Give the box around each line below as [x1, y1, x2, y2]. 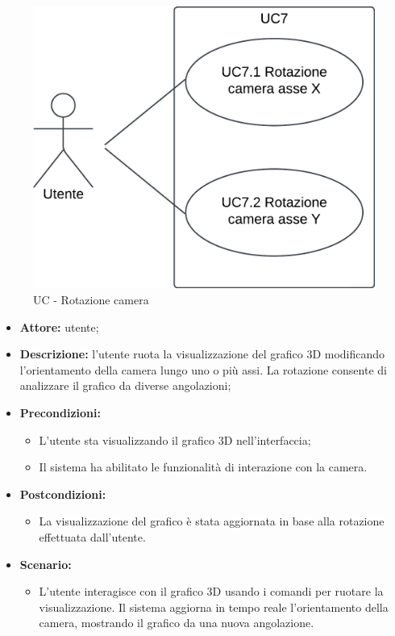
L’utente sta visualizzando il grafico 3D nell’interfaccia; [39, 431, 311, 448]
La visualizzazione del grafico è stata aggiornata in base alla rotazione [39, 513, 385, 529]
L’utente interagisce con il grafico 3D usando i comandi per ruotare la [39, 583, 384, 600]
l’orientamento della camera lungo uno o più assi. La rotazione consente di [19, 361, 387, 378]
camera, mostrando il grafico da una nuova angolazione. [39, 614, 314, 631]
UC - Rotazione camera [33, 291, 149, 308]
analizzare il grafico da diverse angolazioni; [19, 377, 231, 394]
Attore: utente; [19, 318, 99, 335]
